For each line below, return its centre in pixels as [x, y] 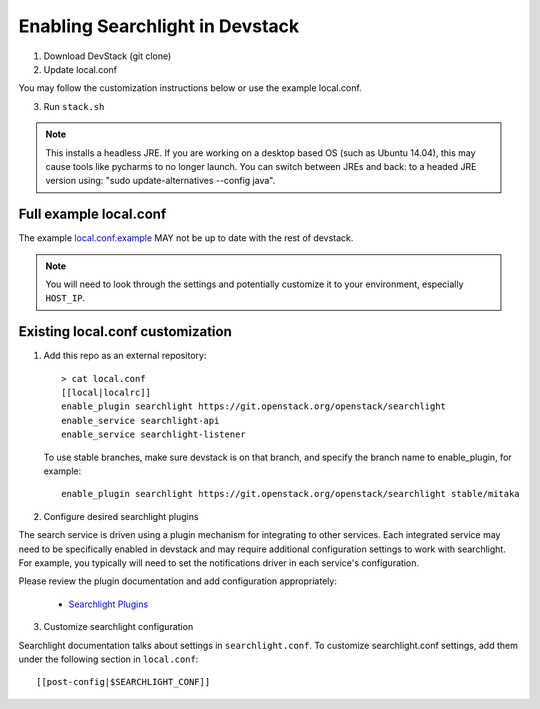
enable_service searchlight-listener [154, 434]
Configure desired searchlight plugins [121, 516]
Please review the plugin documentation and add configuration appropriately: [177, 581]
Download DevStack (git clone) [107, 56]
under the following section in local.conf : [108, 659]
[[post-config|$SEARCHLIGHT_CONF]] [123, 682]
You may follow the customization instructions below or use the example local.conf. [190, 88]
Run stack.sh [74, 106]
